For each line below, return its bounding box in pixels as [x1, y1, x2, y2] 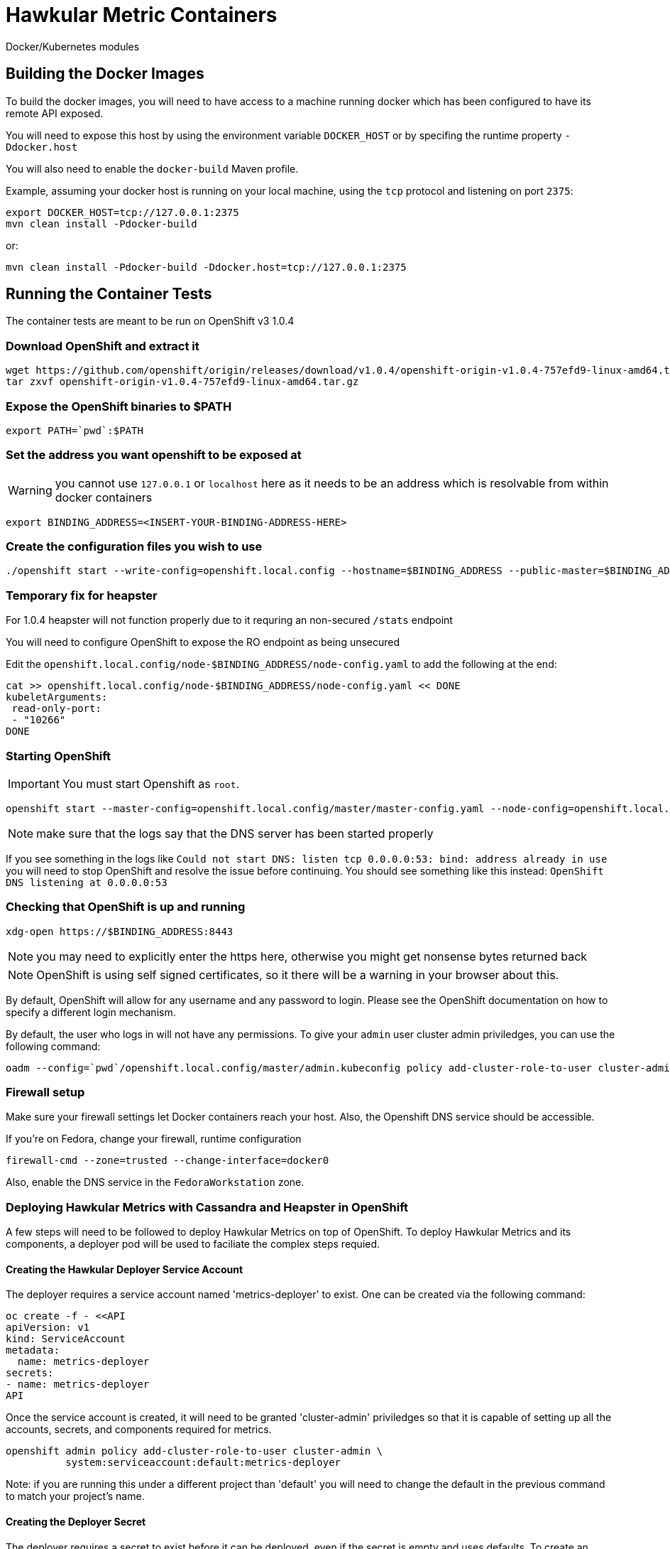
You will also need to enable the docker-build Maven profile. [6, 162, 299, 175]
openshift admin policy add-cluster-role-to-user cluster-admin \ [6, 1445, 383, 1457]
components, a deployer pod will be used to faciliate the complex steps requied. [6, 1238, 380, 1251]
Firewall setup [6, 1085, 85, 1100]
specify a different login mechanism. [6, 1005, 176, 1018]
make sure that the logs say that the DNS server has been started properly [36, 826, 434, 841]
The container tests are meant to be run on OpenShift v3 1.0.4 [6, 315, 295, 328]
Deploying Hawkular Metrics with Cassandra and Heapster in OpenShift [6, 1199, 409, 1214]
